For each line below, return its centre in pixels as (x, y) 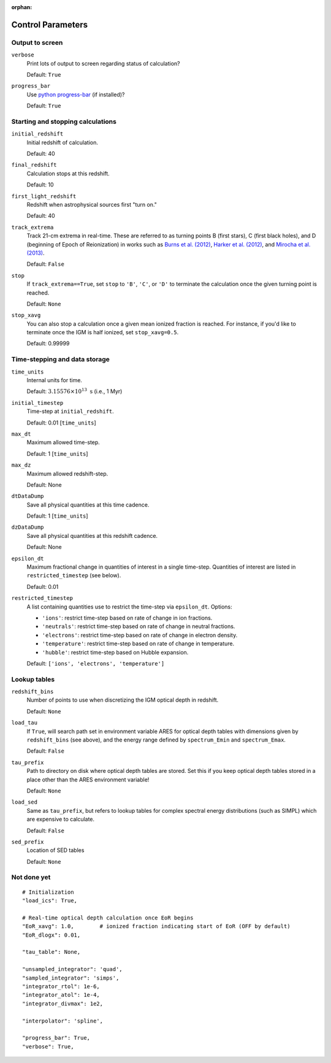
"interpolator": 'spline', (63, 1021)
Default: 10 (40, 185)
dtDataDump (28, 496)
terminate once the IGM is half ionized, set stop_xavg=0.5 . (103, 332)
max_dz (21, 465)
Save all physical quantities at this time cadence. (88, 505)
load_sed (25, 802)
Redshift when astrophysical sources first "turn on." (92, 204)
